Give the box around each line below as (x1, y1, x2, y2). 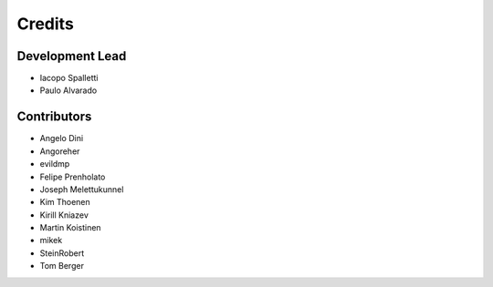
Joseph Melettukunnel (39, 183, 124, 195)
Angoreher (39, 146, 80, 157)
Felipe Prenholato (39, 171, 106, 182)
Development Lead (16, 48, 127, 64)
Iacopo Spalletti (39, 73, 99, 84)
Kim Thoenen (39, 197, 90, 208)
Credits (16, 14, 75, 34)
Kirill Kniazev (39, 210, 89, 220)
